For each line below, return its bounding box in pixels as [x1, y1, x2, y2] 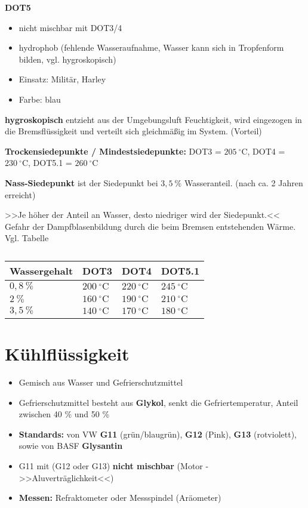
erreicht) [5, 188, 36, 201]
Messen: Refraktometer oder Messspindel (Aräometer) [19, 491, 221, 504]
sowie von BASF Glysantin [19, 439, 123, 452]
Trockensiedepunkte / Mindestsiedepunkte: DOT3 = [5, 144, 221, 157]
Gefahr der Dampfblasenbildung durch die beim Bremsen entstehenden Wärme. [5, 220, 296, 232]
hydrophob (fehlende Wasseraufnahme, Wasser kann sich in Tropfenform [19, 41, 284, 54]
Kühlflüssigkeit [5, 341, 130, 366]
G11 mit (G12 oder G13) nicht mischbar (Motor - [19, 460, 209, 472]
